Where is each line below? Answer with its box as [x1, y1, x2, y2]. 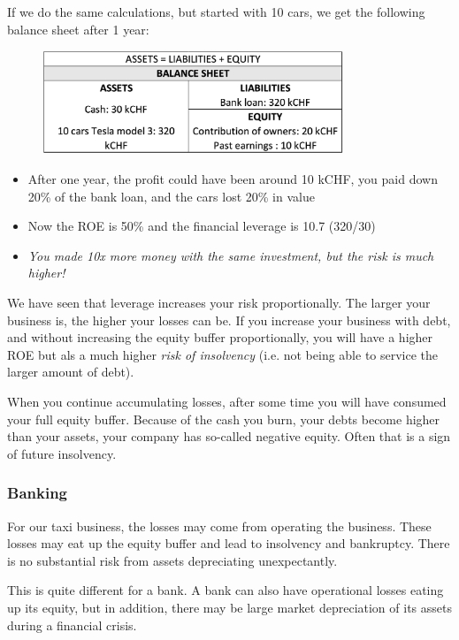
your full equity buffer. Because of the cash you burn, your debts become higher [7, 409, 440, 428]
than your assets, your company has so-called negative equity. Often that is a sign [7, 427, 451, 446]
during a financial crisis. [7, 615, 137, 634]
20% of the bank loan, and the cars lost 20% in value [27, 187, 315, 205]
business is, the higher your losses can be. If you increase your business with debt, [7, 310, 451, 329]
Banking [7, 482, 67, 504]
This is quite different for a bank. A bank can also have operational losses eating [7, 581, 444, 599]
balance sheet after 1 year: [7, 19, 149, 38]
